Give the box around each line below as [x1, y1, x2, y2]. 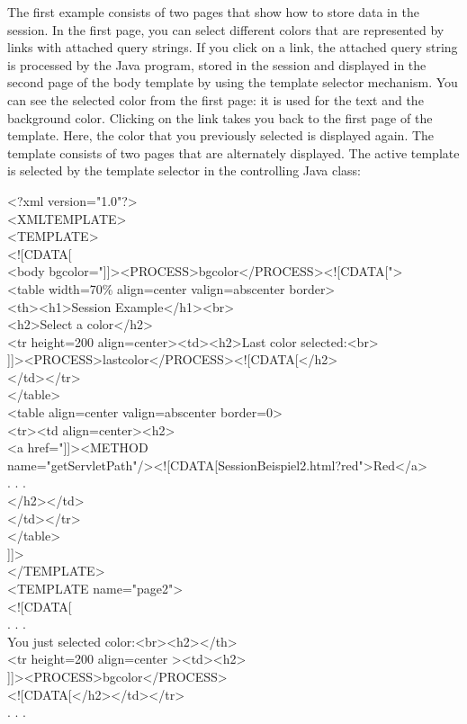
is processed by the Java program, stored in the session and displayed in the [7, 55, 427, 74]
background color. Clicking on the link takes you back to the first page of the [7, 108, 433, 127]
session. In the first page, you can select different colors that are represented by [7, 20, 445, 39]
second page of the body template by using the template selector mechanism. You [7, 73, 458, 92]
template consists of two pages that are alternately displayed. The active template [7, 143, 460, 162]
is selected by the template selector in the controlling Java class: [7, 161, 361, 180]
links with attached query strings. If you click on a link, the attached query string [7, 38, 458, 57]
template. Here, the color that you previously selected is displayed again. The [7, 126, 435, 145]
